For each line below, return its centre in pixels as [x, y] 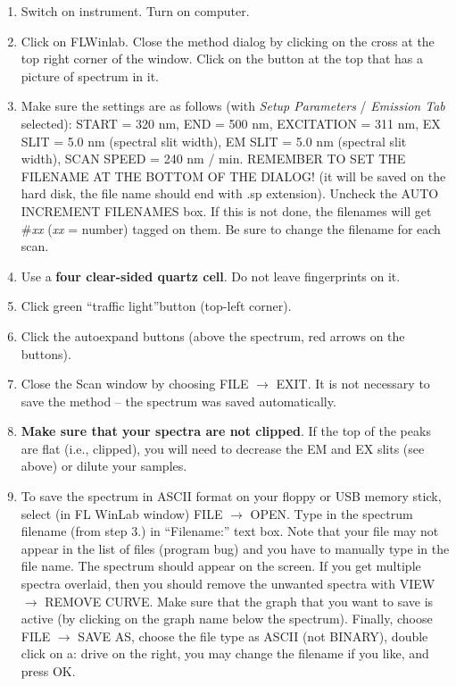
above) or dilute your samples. [104, 466]
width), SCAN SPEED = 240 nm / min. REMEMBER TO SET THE [213, 159]
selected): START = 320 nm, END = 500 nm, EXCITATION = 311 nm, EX [231, 123]
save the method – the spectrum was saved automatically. [178, 401]
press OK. [48, 671]
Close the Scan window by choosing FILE [135, 384]
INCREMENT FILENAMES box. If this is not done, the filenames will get [226, 210]
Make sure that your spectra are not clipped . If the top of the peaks [226, 431]
